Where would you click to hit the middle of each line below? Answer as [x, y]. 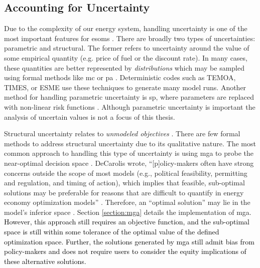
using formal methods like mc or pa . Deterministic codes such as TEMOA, [120, 77]
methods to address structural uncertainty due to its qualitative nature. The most [130, 143]
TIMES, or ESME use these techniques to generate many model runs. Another [125, 87]
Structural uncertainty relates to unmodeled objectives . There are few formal [122, 133]
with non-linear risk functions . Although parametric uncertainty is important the [130, 106]
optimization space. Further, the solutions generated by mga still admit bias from [129, 241]
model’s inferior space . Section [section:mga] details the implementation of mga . [128, 212]
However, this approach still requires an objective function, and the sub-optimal [127, 222]
